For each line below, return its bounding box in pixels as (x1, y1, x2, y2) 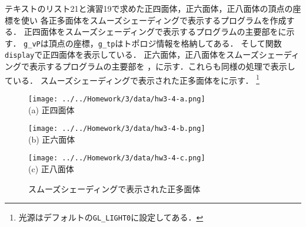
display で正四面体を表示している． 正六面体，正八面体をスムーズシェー (5, 48, 284, 61)
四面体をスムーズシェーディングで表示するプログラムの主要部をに (32, 25, 287, 38)
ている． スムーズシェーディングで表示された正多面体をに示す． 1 (5, 72, 260, 86)
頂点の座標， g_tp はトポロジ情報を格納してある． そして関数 (48, 37, 282, 49)
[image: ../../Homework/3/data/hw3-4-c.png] (28, 154, 205, 163)
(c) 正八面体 (28, 163, 74, 175)
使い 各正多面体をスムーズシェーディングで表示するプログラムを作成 (21, 14, 287, 26)
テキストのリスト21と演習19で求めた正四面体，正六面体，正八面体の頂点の (5, 2, 293, 14)
